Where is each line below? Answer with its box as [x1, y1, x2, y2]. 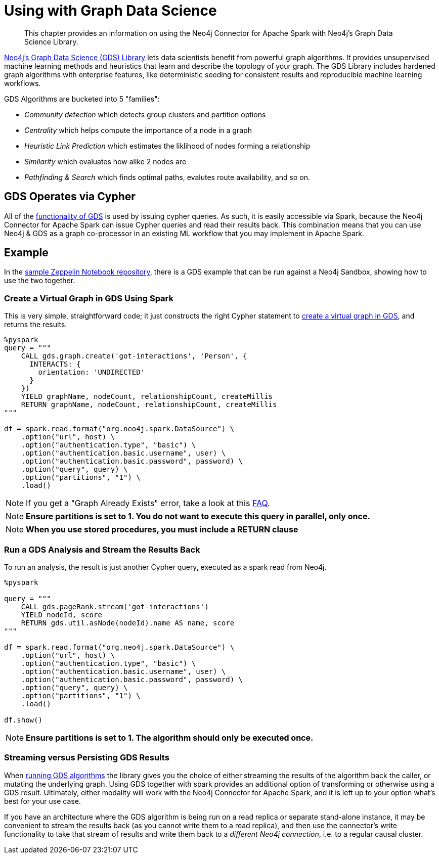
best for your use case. [4, 796, 81, 805]
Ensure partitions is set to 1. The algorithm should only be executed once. [26, 732, 314, 743]
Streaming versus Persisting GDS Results [4, 752, 169, 763]
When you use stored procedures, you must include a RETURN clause [26, 524, 298, 535]
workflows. [4, 78, 41, 87]
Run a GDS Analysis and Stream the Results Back [4, 544, 200, 555]
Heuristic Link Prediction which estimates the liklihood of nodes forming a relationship [24, 141, 311, 150]
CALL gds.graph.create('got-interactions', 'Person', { [21, 352, 247, 360]
